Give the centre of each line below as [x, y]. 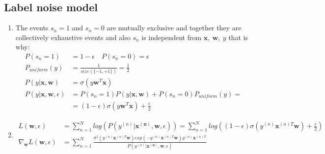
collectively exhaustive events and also [73, 37]
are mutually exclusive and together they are [174, 28]
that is [238, 37]
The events [32, 28]
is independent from [172, 37]
